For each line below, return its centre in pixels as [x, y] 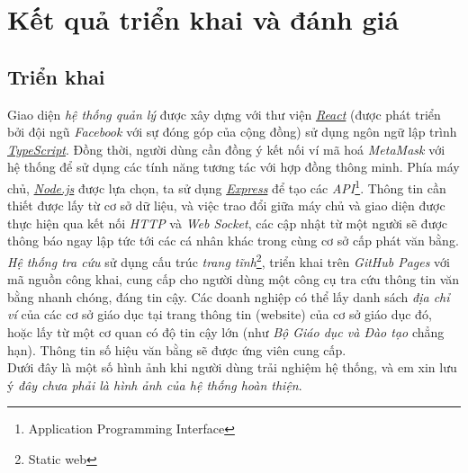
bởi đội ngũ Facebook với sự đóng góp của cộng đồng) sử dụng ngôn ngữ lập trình [232, 132]
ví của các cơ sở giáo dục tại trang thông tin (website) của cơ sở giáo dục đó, [220, 314]
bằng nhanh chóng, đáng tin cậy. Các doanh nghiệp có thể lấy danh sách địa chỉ [229, 296]
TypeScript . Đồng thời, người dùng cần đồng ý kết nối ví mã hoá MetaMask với [226, 149]
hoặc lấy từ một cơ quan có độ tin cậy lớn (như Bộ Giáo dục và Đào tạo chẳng [226, 332]
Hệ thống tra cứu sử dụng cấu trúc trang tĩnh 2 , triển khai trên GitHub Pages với [229, 260]
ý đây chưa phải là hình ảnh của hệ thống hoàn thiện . [155, 384]
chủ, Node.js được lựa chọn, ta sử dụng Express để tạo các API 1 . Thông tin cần [227, 186]
